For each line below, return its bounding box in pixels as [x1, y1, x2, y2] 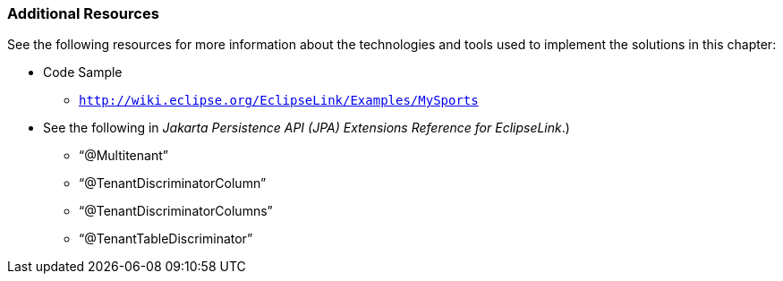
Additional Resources [7, 4, 159, 22]
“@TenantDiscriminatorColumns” [79, 203, 273, 219]
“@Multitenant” [79, 148, 168, 164]
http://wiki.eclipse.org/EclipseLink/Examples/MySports [79, 93, 479, 108]
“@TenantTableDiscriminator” [79, 231, 253, 247]
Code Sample [43, 64, 123, 81]
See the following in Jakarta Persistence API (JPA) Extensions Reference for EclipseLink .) [43, 120, 570, 136]
